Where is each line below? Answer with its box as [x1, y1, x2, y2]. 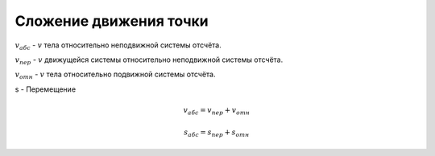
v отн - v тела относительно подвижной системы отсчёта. [14, 69, 217, 81]
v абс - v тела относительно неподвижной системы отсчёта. [14, 40, 222, 51]
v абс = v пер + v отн [183, 105, 250, 117]
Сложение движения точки [14, 12, 209, 30]
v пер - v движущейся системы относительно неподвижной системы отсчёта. [14, 55, 284, 66]
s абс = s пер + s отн [184, 128, 250, 139]
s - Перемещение [14, 84, 77, 94]
